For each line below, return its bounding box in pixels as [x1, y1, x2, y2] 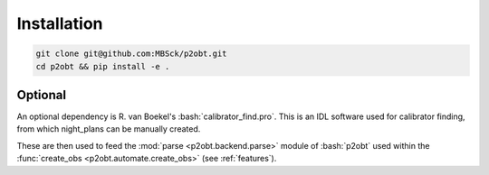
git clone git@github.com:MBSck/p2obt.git [35, 49, 227, 59]
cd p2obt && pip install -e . [35, 61, 170, 71]
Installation [16, 14, 103, 33]
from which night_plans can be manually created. [16, 124, 201, 134]
